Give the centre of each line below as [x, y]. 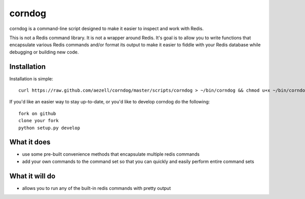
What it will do [33, 176]
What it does [30, 142]
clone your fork [39, 121]
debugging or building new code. [44, 52]
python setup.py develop [49, 128]
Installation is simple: [31, 78]
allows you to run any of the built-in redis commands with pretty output [97, 188]
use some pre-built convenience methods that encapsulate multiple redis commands [111, 154]
